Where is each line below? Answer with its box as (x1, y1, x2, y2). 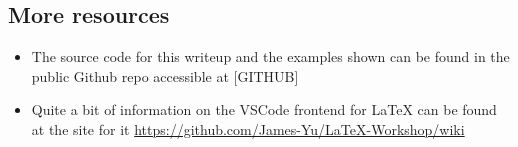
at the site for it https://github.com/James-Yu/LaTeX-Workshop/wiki (31, 118, 465, 139)
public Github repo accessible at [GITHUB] (31, 65, 299, 86)
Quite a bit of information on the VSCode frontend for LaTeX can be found (31, 99, 497, 120)
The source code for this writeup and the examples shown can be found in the (31, 46, 510, 67)
